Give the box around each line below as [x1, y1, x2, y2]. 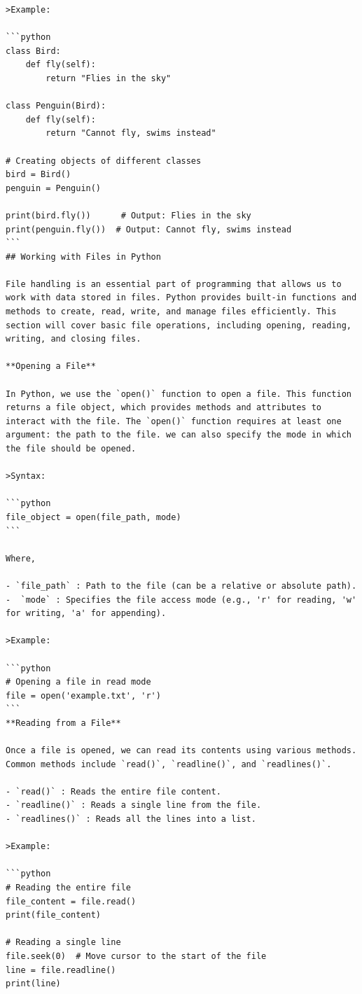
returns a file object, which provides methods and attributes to [6, 402, 322, 413]
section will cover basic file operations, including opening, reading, [6, 320, 351, 330]
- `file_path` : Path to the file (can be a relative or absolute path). [6, 580, 357, 591]
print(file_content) [6, 910, 102, 920]
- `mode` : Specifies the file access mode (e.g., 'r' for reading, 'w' [6, 594, 357, 605]
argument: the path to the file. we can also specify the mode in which [6, 430, 351, 440]
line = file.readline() [6, 965, 116, 975]
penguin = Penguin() [6, 183, 102, 193]
